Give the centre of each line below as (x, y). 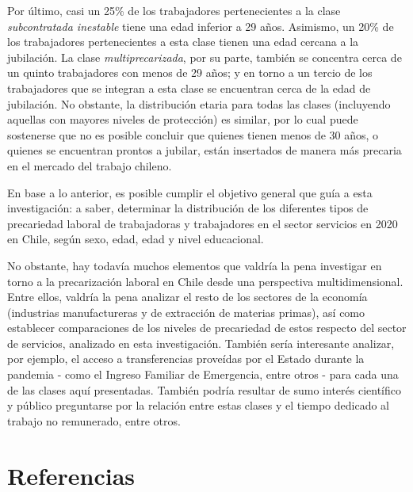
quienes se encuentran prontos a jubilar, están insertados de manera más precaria (205, 150)
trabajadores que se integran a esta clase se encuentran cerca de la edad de (189, 88)
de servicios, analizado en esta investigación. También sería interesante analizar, (201, 343)
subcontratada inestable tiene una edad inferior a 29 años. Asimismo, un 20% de (201, 26)
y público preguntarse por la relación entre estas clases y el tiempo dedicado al (198, 405)
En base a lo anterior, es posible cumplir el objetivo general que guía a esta (190, 192)
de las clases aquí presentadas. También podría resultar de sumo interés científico (204, 389)
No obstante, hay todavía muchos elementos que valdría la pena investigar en (195, 265)
